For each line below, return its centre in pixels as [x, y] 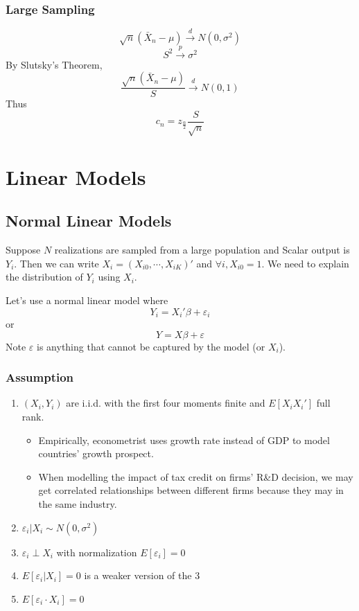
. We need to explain [305, 263]
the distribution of [44, 277]
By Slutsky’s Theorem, [54, 64]
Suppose [23, 250]
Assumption [40, 377]
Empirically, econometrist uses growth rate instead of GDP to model [184, 440]
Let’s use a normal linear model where [87, 300]
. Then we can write [56, 263]
